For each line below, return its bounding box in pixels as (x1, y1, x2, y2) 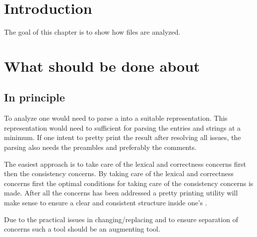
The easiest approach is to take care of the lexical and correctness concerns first (4, 158, 246, 169)
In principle (4, 90, 65, 105)
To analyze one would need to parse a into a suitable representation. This (4, 113, 228, 123)
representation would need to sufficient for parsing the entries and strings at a (4, 122, 241, 133)
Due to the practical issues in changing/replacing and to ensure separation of (4, 214, 238, 224)
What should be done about (4, 55, 200, 76)
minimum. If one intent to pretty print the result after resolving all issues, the (4, 132, 241, 142)
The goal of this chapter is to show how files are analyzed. (4, 27, 181, 37)
